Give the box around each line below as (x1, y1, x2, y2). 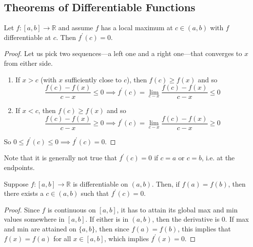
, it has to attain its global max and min (117, 204, 238, 214)
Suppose (4, 178, 29, 189)
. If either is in (85, 214, 129, 224)
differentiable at (4, 32, 51, 42)
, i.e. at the (201, 152, 235, 163)
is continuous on (47, 204, 96, 214)
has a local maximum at (100, 22, 173, 33)
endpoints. (4, 162, 35, 172)
